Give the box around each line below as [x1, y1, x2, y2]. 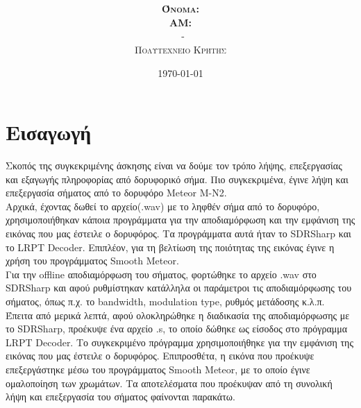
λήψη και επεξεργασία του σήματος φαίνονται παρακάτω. [6, 389, 235, 404]
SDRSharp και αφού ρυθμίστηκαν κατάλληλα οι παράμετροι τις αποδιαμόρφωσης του [6, 280, 352, 295]
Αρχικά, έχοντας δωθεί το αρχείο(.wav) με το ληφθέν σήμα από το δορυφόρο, [6, 198, 320, 213]
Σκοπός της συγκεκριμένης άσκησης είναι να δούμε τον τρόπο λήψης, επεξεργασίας [6, 158, 342, 173]
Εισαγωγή [6, 118, 92, 146]
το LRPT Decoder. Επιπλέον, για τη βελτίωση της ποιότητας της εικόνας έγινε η [6, 239, 335, 254]
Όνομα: [162, 1, 199, 16]
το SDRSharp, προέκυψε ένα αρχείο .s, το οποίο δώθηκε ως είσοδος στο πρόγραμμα [6, 321, 348, 336]
